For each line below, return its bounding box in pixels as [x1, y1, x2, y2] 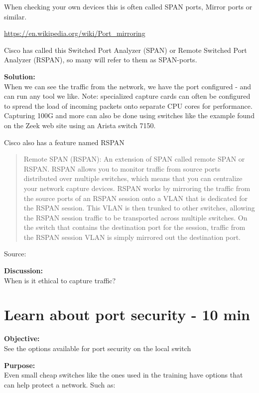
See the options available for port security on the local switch [4, 343, 191, 353]
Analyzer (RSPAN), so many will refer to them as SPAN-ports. [4, 54, 197, 65]
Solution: [4, 71, 35, 81]
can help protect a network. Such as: [4, 379, 116, 390]
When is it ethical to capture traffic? [4, 275, 116, 285]
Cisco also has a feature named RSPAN [4, 137, 125, 147]
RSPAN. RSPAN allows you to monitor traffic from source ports [23, 163, 221, 174]
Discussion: [4, 265, 43, 276]
